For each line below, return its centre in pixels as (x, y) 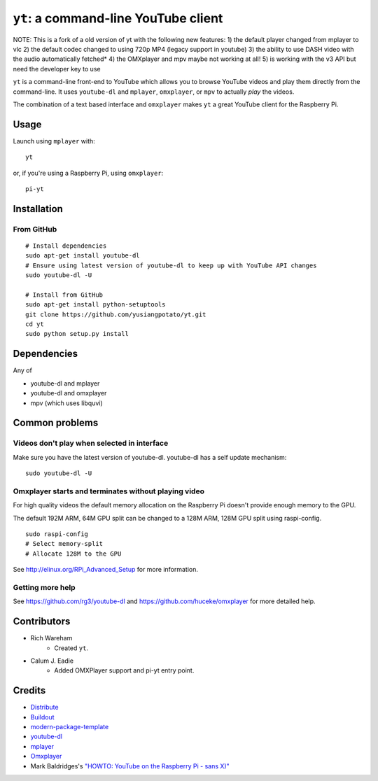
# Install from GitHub (64, 295)
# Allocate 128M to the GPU (73, 554)
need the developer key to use (57, 69)
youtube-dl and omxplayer (69, 393)
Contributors (42, 622)
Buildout (43, 717)
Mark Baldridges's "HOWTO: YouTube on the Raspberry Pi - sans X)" (130, 766)
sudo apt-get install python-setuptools (96, 305)
